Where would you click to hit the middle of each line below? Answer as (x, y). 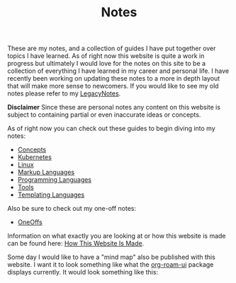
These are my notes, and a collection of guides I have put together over (112, 48)
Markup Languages (46, 172)
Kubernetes (34, 157)
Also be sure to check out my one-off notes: (72, 209)
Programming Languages (55, 180)
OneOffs (30, 222)
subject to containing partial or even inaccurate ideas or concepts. (104, 115)
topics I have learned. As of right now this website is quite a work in (106, 56)
